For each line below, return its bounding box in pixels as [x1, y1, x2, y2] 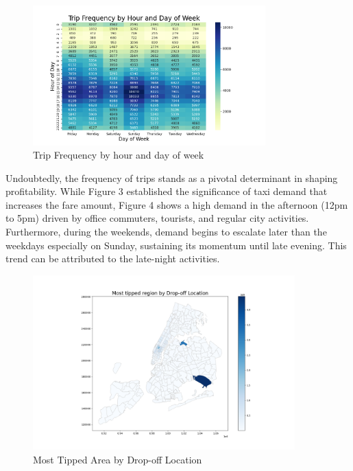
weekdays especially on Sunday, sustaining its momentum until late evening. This [5, 238, 347, 252]
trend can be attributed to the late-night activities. [5, 251, 220, 266]
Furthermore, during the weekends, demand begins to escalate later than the [5, 225, 327, 239]
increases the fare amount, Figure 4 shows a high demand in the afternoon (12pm [5, 197, 348, 211]
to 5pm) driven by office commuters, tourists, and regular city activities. [5, 211, 309, 225]
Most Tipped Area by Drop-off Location [33, 452, 202, 466]
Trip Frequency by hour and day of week [33, 148, 204, 162]
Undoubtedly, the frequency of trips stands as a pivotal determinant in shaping [5, 170, 338, 185]
